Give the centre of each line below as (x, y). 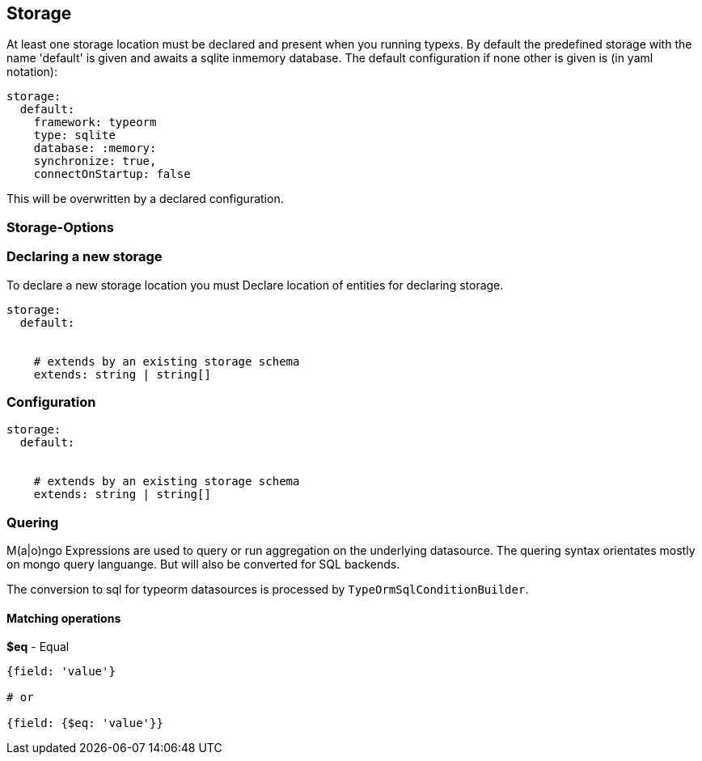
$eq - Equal (38, 647)
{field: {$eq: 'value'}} (85, 723)
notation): (32, 72)
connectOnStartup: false (112, 174)
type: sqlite (74, 135)
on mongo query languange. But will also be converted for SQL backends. (203, 564)
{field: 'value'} (61, 672)
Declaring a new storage (85, 257)
